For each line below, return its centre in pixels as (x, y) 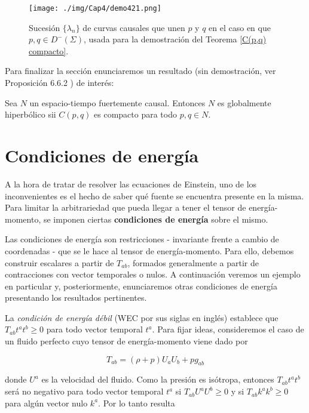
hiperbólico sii (30, 114)
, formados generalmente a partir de (193, 262)
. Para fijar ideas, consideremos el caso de (228, 329)
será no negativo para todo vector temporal (84, 391)
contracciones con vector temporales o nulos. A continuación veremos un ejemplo (153, 274)
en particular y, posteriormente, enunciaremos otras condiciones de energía (141, 286)
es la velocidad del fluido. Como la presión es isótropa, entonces (158, 379)
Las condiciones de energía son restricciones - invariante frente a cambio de (142, 239)
